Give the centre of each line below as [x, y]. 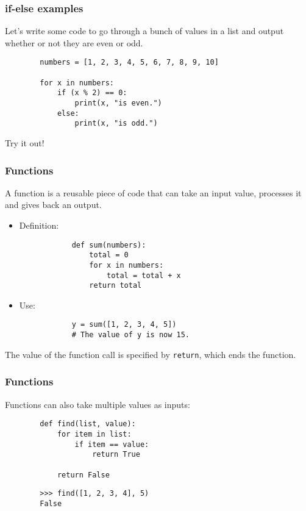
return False [83, 475]
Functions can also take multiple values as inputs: [98, 404]
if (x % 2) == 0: [92, 93]
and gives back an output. [53, 205]
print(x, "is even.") [118, 103]
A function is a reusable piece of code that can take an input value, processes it [153, 192]
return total [116, 286]
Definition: [39, 225]
